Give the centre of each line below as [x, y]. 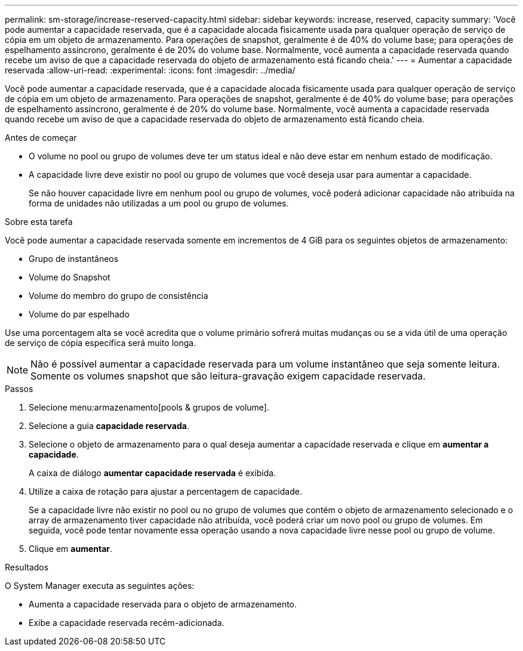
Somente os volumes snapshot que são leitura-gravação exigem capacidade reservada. [228, 376]
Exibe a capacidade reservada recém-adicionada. [127, 623]
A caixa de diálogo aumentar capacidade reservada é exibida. [153, 473]
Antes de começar [41, 138]
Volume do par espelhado [79, 314]
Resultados [27, 567]
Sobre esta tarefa [39, 222]
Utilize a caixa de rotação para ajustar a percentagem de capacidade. [165, 491]
